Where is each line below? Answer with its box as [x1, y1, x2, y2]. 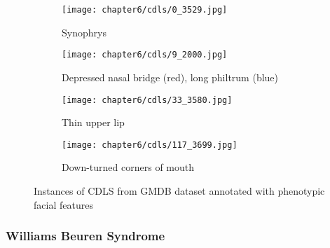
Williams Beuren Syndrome [6, 227, 165, 244]
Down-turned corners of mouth [62, 160, 195, 174]
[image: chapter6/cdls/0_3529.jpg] [62, 5, 228, 15]
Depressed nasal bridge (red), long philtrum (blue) [62, 69, 279, 84]
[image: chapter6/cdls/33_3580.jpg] [62, 95, 233, 105]
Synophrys [62, 25, 106, 39]
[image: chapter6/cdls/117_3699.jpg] [62, 139, 238, 150]
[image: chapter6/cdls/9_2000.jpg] [62, 50, 228, 60]
